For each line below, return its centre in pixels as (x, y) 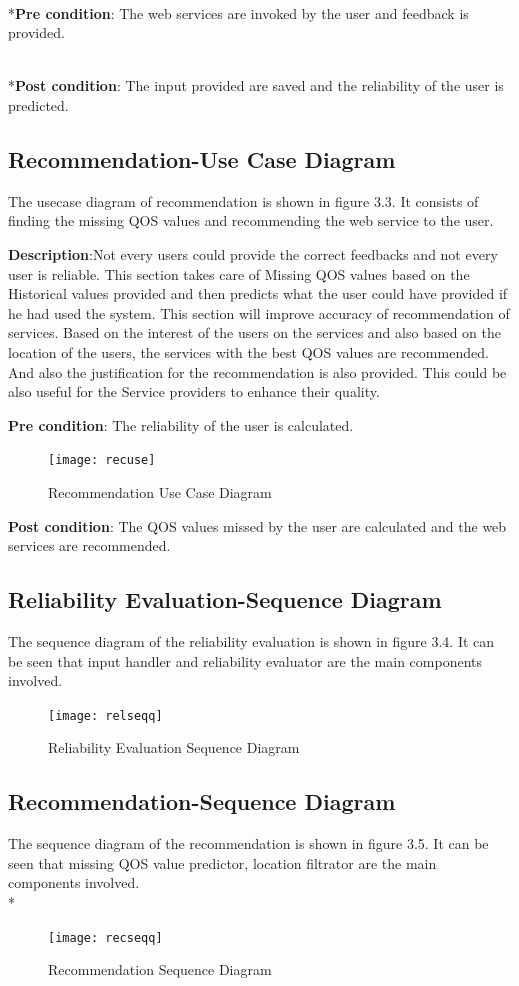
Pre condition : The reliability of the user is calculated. (181, 424)
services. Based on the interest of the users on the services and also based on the (254, 332)
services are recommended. (89, 545)
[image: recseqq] (105, 937)
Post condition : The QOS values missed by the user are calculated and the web (257, 525)
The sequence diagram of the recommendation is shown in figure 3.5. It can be (248, 843)
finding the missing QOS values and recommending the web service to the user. (251, 220)
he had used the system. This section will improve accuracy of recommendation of (259, 312)
